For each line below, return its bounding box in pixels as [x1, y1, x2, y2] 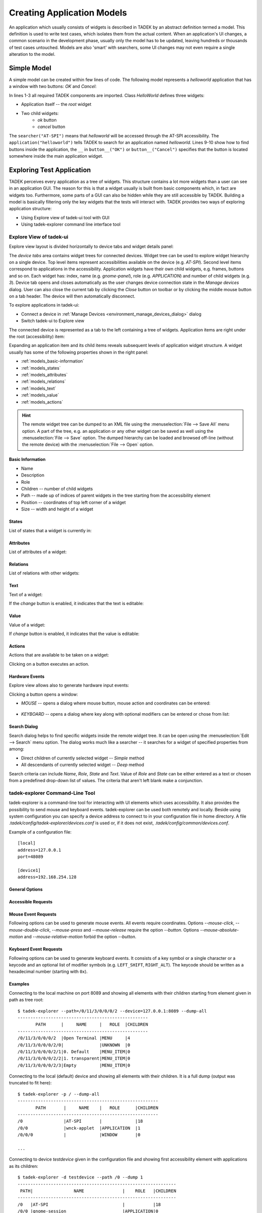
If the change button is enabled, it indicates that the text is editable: [9, 601, 144, 606]
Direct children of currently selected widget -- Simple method [21, 755, 145, 761]
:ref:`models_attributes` [21, 372, 68, 377]
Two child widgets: [21, 110, 59, 116]
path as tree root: [9, 997, 44, 1003]
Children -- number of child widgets [21, 486, 93, 492]
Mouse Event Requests [9, 911, 57, 917]
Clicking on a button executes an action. [9, 661, 89, 667]
